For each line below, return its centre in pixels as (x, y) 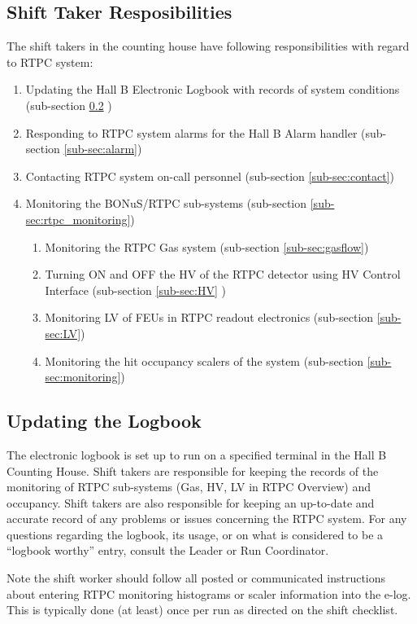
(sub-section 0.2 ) (69, 105)
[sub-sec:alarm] (100, 149)
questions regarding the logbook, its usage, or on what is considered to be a (195, 534)
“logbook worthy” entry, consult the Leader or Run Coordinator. (168, 550)
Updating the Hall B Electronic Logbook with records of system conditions (213, 89)
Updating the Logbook (104, 421)
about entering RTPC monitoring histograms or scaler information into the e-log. (209, 593)
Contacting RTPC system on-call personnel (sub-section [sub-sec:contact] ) (210, 176)
